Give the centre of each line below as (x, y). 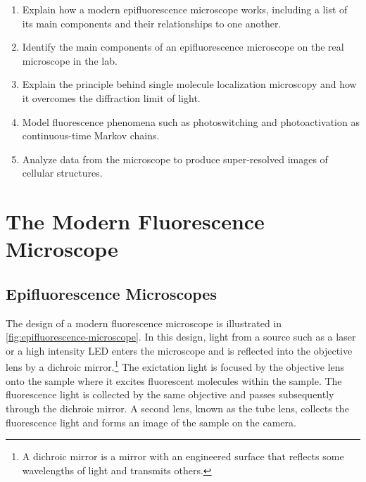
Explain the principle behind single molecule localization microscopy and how (189, 84)
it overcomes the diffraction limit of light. (111, 97)
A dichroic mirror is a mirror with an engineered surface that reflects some (183, 456)
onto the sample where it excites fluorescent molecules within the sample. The (174, 380)
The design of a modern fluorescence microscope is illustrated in (144, 323)
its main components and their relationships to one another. (152, 23)
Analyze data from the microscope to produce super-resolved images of (175, 159)
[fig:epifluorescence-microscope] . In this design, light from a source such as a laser (181, 337)
